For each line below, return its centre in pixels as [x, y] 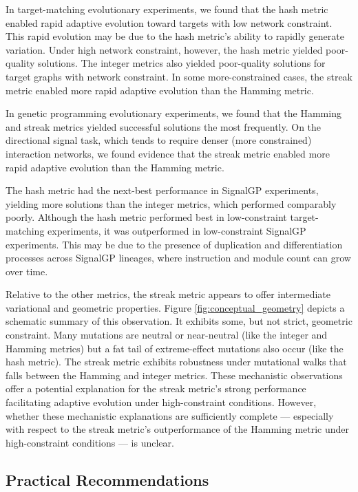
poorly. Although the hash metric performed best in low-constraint [146, 217]
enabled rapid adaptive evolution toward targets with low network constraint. [169, 22]
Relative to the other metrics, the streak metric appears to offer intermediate [168, 294]
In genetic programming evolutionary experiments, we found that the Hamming [173, 113]
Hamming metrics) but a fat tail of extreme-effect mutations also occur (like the [175, 348]
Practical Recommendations [107, 479]
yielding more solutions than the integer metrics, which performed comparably [171, 203]
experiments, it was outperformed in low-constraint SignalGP [177, 230]
